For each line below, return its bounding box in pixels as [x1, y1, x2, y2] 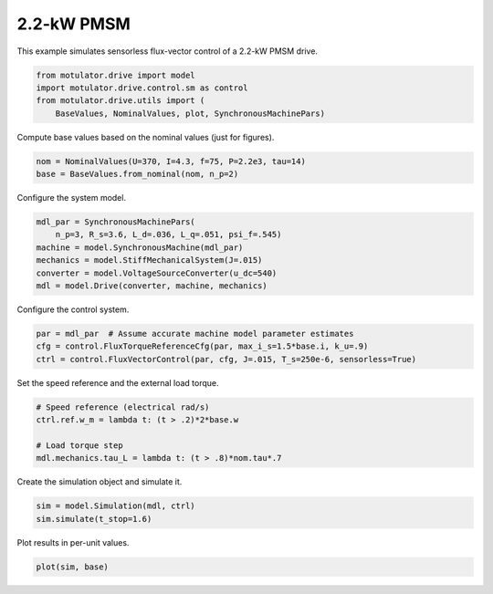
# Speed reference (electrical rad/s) [36, 401, 210, 412]
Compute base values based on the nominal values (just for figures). [16, 131, 275, 142]
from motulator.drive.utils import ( [36, 96, 205, 106]
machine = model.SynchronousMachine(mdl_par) [36, 242, 244, 253]
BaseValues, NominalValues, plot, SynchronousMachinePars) [55, 108, 326, 119]
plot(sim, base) [36, 561, 110, 572]
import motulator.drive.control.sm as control [36, 82, 248, 93]
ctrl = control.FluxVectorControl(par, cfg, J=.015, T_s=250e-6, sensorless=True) [36, 354, 417, 364]
